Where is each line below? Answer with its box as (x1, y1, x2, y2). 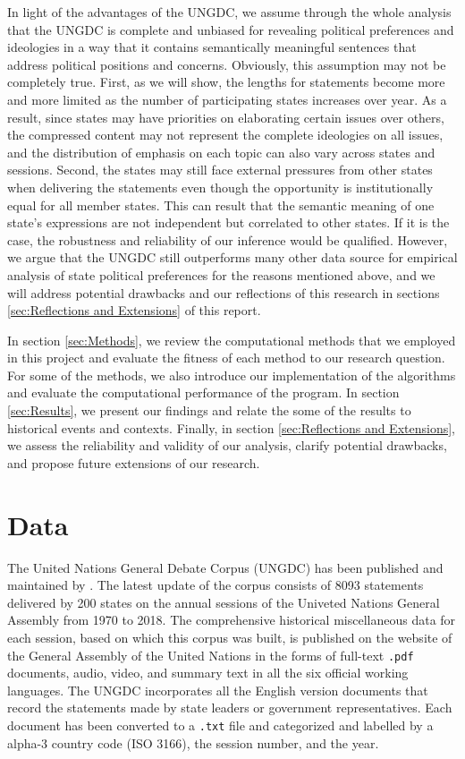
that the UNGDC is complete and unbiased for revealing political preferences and (7, 20, 454, 38)
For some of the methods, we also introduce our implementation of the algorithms (7, 365, 456, 384)
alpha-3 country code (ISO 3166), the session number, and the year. (7, 733, 379, 752)
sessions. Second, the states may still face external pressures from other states (7, 160, 433, 179)
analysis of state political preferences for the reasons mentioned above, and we (7, 265, 435, 284)
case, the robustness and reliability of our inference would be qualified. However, (7, 230, 448, 249)
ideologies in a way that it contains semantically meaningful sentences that (7, 38, 417, 56)
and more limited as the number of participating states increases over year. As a (7, 90, 447, 108)
